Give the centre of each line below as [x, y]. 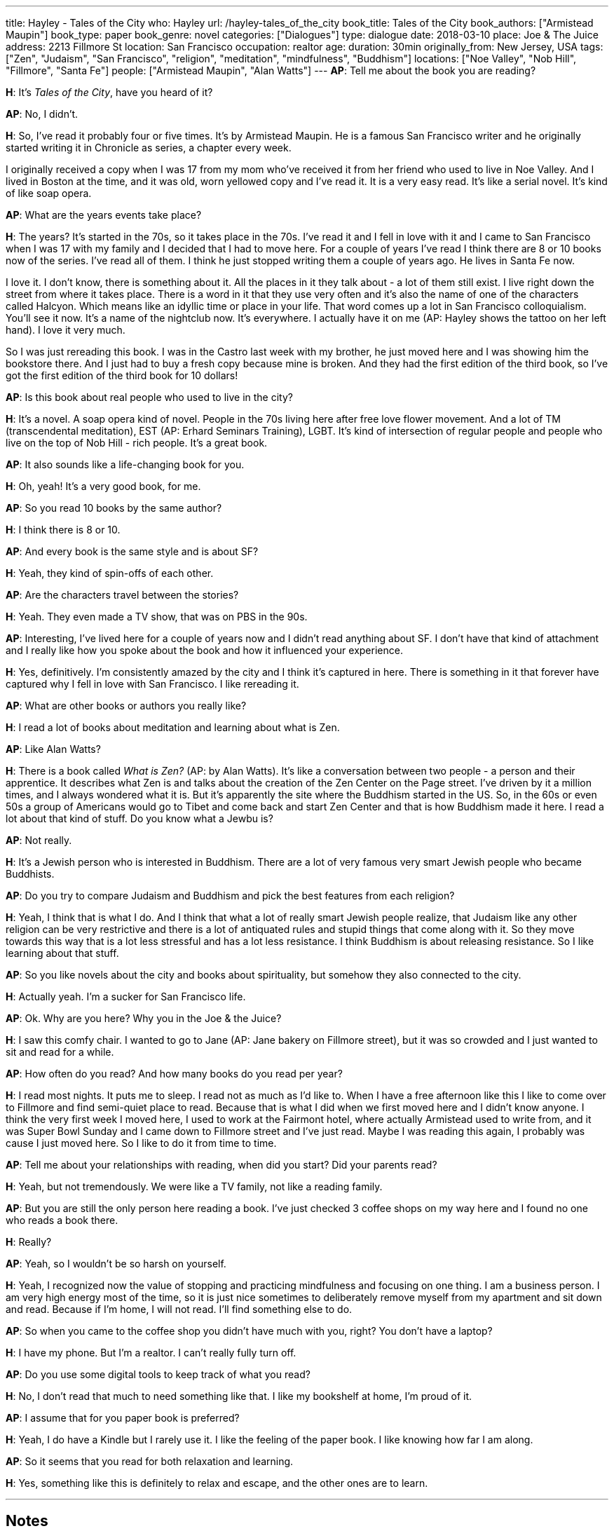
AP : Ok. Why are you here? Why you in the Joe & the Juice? [144, 1018]
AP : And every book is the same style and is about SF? [132, 551]
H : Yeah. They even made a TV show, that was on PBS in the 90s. [157, 617]
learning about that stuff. [62, 953]
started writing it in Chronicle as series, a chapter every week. [149, 148]
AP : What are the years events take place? [104, 215]
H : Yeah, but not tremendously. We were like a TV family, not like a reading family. [194, 1186]
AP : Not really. [39, 840]
